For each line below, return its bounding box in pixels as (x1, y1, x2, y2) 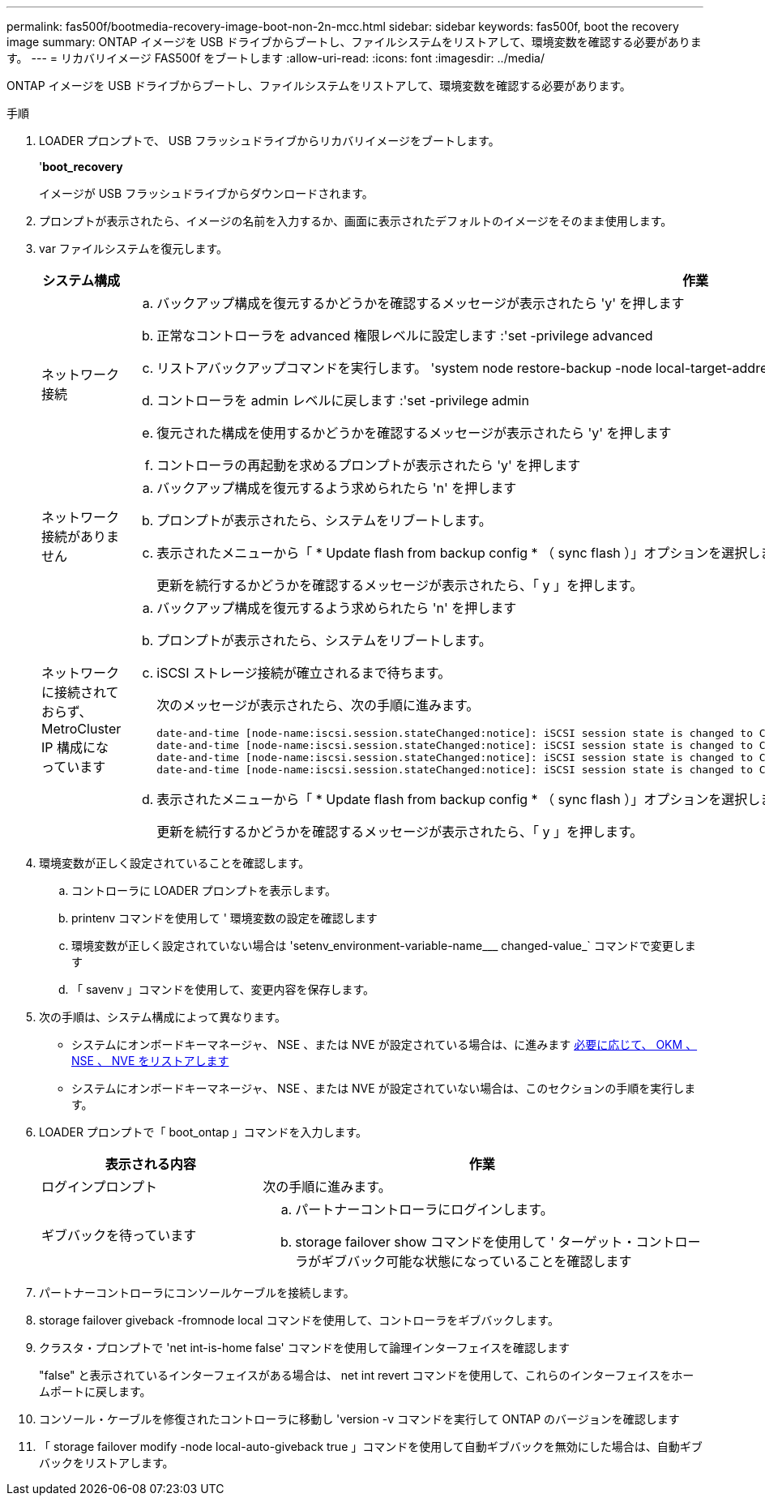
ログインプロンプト (41, 1179, 158, 1195)
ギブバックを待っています (41, 1227, 197, 1243)
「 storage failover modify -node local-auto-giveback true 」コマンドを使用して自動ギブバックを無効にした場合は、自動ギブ (39, 1440, 703, 1453)
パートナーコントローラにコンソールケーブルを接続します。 (39, 1286, 355, 1299)
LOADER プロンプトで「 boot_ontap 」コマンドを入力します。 (39, 1125, 367, 1139)
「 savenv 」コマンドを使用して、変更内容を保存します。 (71, 982, 375, 996)
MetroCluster (41, 721, 122, 737)
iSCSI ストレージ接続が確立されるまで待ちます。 (156, 665, 451, 681)
